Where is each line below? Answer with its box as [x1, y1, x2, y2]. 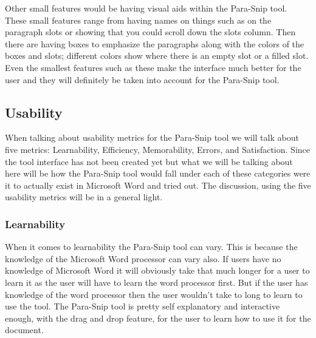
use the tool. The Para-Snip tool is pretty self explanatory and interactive [5, 300, 280, 313]
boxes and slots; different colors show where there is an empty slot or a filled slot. [5, 49, 309, 62]
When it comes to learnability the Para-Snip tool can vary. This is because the [5, 240, 298, 253]
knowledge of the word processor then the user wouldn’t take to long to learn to [5, 288, 303, 300]
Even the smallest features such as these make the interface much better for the [5, 61, 301, 73]
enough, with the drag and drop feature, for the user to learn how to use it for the [5, 311, 311, 324]
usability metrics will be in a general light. [5, 191, 163, 203]
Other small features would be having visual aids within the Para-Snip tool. [5, 2, 287, 14]
